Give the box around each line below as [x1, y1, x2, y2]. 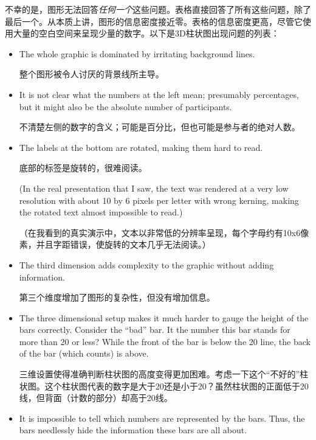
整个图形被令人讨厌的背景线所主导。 [19, 68, 164, 80]
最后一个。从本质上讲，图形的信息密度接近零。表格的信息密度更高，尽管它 [5, 15, 303, 27]
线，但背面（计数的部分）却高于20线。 [19, 391, 173, 404]
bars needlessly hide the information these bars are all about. [19, 424, 247, 436]
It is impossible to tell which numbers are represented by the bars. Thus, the [19, 411, 305, 424]
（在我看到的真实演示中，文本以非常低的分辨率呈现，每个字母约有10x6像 [19, 226, 309, 239]
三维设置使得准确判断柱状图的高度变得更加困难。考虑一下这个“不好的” [19, 368, 300, 380]
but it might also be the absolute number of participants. [19, 100, 232, 113]
